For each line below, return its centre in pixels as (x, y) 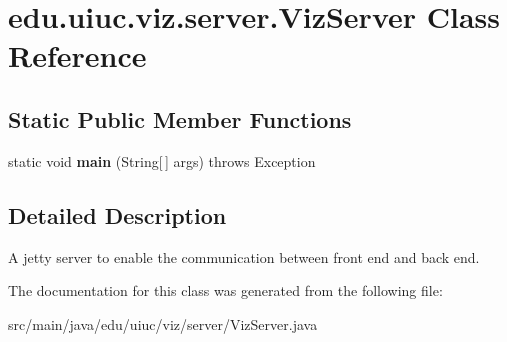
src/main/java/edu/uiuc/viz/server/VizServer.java (163, 323)
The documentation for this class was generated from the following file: (225, 290)
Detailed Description (117, 214)
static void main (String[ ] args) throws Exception (162, 160)
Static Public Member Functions (180, 118)
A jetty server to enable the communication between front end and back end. (244, 256)
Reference (77, 55)
